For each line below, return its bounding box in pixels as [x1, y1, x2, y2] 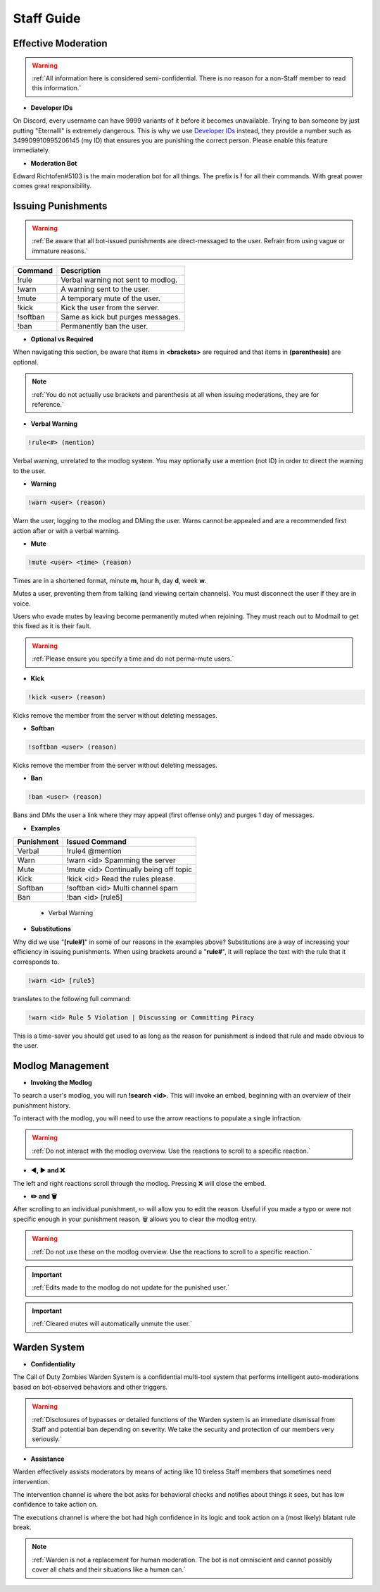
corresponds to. [13, 957, 60, 966]
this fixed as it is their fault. [13, 622, 91, 630]
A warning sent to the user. [61, 284, 151, 294]
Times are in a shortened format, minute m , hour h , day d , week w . [13, 576, 207, 584]
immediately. [13, 146, 51, 154]
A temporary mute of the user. [61, 293, 161, 303]
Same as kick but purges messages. [61, 312, 181, 322]
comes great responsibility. [13, 182, 91, 190]
